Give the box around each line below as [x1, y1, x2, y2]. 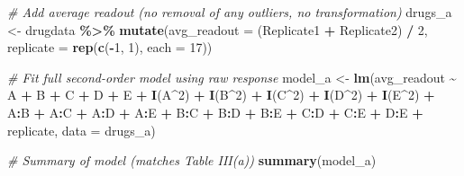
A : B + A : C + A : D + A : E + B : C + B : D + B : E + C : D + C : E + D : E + [7, 102, 423, 121]
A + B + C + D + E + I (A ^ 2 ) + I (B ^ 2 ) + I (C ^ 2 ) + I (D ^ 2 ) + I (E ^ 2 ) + [7, 85, 435, 104]
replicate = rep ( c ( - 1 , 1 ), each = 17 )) [7, 38, 213, 57]
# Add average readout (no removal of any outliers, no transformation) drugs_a [7, 3, 452, 21]
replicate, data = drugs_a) [7, 120, 156, 139]
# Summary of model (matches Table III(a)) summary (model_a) [7, 151, 377, 170]
